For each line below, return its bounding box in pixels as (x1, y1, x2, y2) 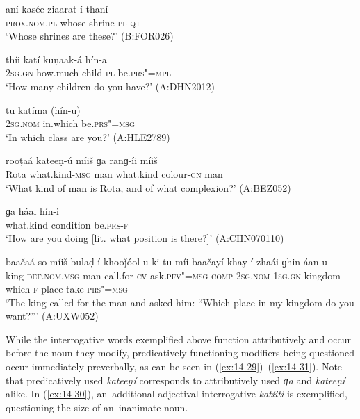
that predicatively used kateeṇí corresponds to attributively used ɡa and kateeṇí (6, 372, 345, 387)
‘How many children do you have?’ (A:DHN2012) (6, 79, 215, 93)
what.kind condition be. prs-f (6, 217, 129, 231)
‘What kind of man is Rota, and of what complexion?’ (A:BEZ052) (6, 180, 291, 195)
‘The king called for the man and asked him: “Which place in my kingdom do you (6, 295, 354, 309)
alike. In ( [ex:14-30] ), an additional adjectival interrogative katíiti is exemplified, (6, 386, 347, 401)
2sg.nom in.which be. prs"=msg (6, 116, 135, 131)
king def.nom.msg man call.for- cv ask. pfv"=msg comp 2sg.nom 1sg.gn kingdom (6, 268, 341, 282)
